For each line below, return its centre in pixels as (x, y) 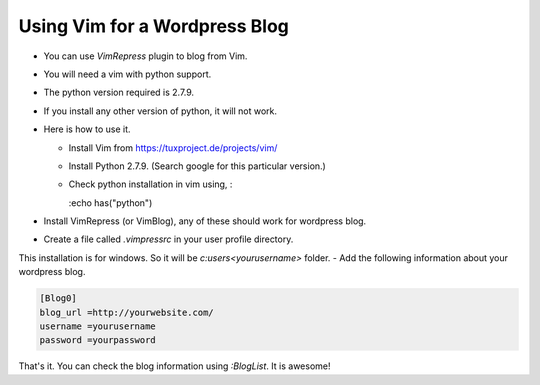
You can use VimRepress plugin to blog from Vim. (145, 56)
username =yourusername (98, 326)
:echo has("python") (110, 202)
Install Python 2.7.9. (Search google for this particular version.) (197, 166)
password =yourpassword (98, 340)
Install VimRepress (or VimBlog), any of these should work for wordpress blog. (205, 221)
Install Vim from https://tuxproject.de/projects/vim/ (173, 147)
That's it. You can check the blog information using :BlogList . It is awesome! (174, 366)
